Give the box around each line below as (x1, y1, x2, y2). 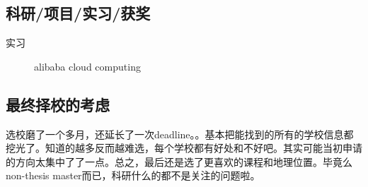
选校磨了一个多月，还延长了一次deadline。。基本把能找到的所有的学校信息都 (6, 126, 354, 141)
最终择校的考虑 (6, 93, 110, 115)
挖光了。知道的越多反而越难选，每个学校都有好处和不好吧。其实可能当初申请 (6, 140, 362, 155)
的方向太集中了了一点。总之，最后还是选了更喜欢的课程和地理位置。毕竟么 (6, 154, 352, 169)
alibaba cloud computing (34, 59, 141, 73)
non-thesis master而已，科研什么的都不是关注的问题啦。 (6, 168, 260, 183)
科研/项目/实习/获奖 (6, 2, 151, 24)
